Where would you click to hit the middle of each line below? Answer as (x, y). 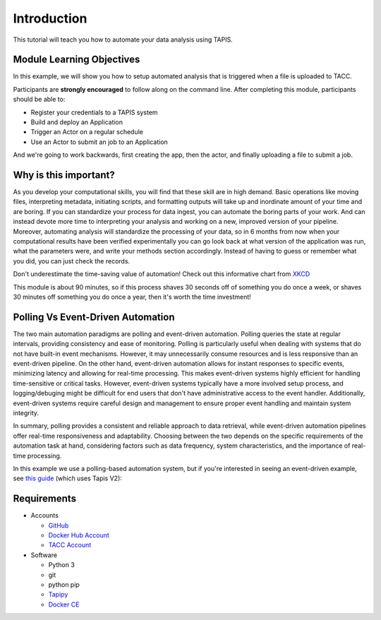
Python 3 (62, 565)
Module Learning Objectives (77, 60)
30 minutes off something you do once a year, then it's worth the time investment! (132, 297)
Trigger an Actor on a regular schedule (87, 132)
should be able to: (39, 100)
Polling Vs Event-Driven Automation (94, 317)
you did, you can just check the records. (72, 261)
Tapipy (58, 595)
